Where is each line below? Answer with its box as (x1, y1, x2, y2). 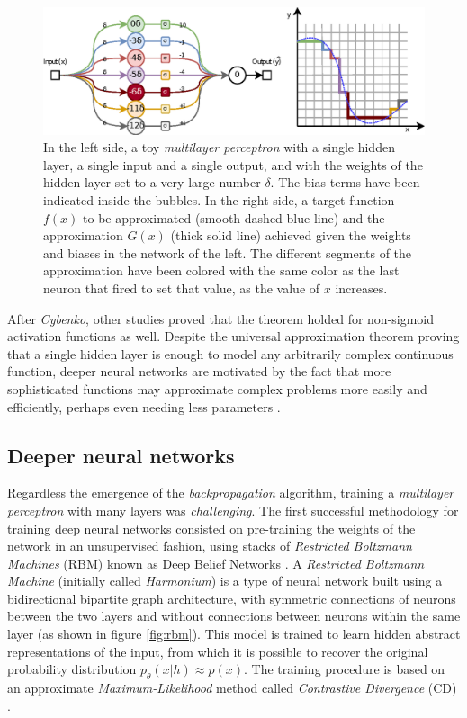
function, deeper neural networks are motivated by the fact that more (7, 362, 391, 381)
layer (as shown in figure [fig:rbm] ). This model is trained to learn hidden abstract (7, 624, 461, 643)
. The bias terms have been (270, 173, 420, 192)
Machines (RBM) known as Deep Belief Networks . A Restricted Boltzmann (7, 553, 425, 572)
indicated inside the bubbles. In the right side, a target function (43, 190, 395, 209)
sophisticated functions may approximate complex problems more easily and (7, 379, 427, 398)
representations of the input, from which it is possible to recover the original (7, 642, 428, 660)
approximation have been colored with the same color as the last (43, 261, 400, 280)
